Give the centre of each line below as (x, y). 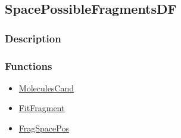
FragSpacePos (44, 128)
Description (33, 38)
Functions (29, 65)
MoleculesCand (46, 88)
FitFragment (42, 108)
